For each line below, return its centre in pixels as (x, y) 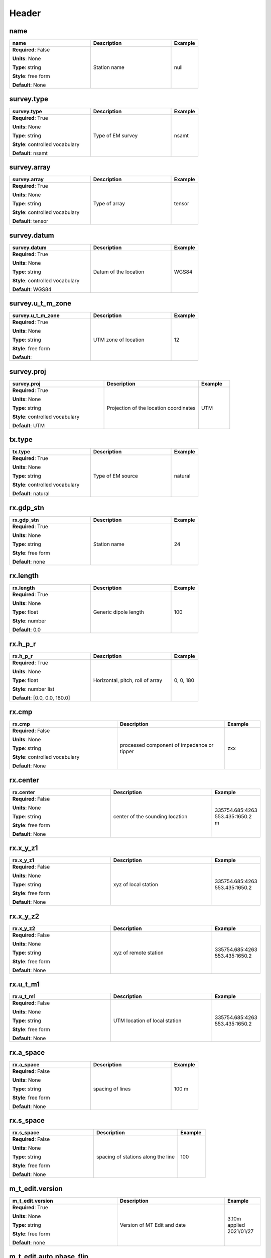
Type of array (109, 204)
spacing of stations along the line (135, 1157)
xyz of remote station (139, 953)
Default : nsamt (30, 153)
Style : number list (33, 689)
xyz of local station (135, 885)
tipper (127, 751)
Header (25, 13)
